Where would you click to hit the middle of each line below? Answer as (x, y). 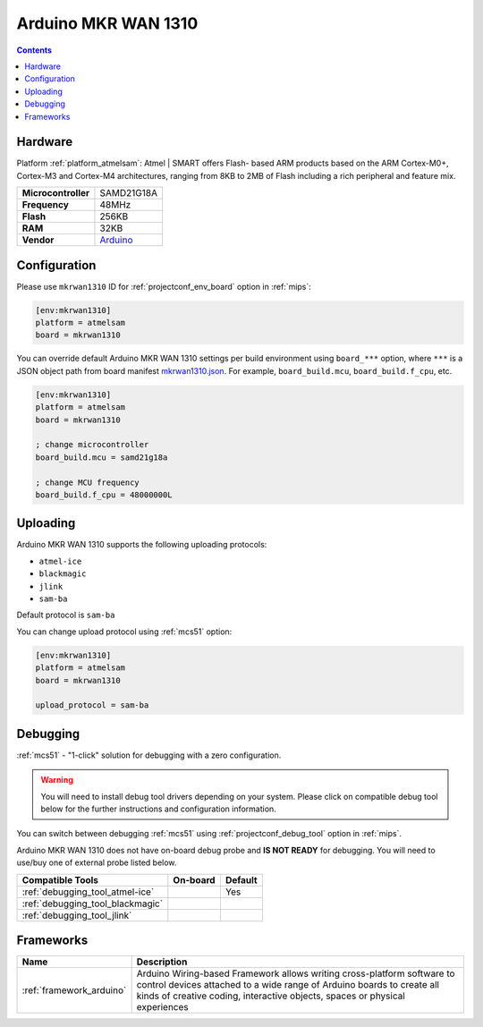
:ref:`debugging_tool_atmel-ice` (88, 892)
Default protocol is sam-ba (66, 615)
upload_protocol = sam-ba (92, 705)
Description (162, 962)
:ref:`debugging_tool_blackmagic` (93, 904)
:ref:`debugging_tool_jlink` (77, 915)
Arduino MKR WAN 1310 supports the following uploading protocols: (142, 545)
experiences (162, 1007)
